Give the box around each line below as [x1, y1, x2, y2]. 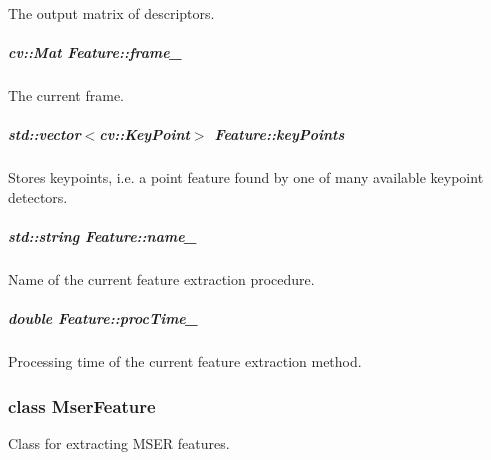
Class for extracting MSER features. [8, 433, 230, 454]
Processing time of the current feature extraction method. [8, 351, 362, 372]
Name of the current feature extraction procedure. [8, 269, 315, 290]
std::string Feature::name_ [8, 226, 197, 247]
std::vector [8, 124, 81, 145]
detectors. [8, 186, 68, 207]
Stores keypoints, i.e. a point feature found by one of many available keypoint [8, 167, 484, 188]
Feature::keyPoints [214, 124, 345, 145]
